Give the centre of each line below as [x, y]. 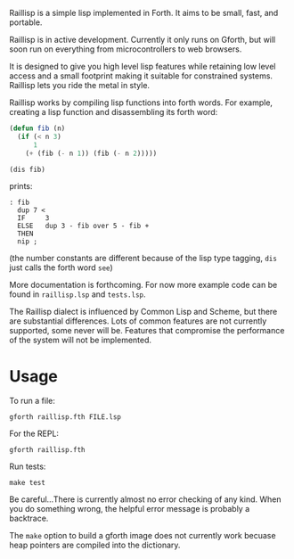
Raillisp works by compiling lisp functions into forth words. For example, [141, 103]
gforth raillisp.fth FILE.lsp [65, 417]
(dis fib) [28, 169]
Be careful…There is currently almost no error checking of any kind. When [146, 499]
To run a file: [32, 401]
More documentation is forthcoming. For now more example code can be [143, 285]
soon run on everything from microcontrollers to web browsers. [126, 49]
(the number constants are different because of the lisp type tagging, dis [143, 259]
